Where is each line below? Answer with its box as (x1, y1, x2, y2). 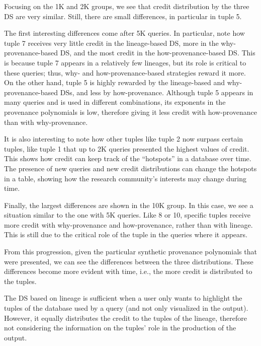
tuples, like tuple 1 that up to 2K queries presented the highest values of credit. (4, 143, 249, 154)
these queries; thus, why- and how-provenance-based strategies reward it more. (4, 67, 246, 78)
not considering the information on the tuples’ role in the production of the (4, 322, 236, 333)
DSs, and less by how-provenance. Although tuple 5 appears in (60, 87, 253, 97)
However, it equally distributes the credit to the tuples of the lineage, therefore (4, 312, 247, 323)
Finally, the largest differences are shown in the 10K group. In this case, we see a (4, 199, 253, 210)
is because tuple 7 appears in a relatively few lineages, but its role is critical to (4, 57, 246, 67)
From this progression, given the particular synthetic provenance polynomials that (4, 246, 257, 257)
